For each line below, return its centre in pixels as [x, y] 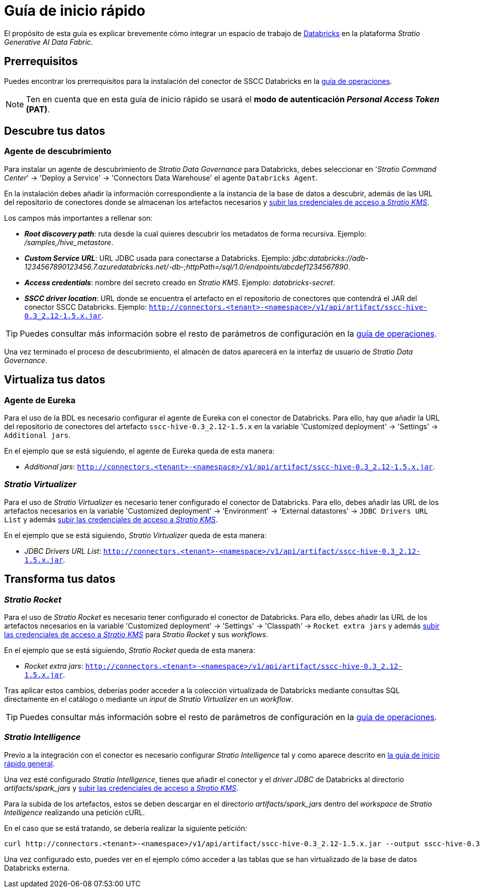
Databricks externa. [37, 868]
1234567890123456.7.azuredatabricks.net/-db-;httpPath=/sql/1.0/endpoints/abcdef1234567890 [186, 266]
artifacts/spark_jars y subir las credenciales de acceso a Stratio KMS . [121, 788]
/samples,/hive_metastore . [69, 242]
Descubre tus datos [55, 131]
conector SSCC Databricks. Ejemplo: [86, 307]
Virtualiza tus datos [55, 380]
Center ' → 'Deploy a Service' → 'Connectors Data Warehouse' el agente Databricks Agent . [161, 177]
